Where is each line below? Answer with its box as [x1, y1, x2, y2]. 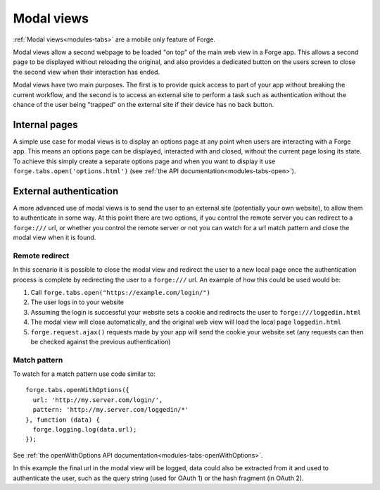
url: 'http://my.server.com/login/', [32, 396, 163, 404]
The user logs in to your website [30, 298, 125, 306]
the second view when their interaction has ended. [13, 68, 160, 76]
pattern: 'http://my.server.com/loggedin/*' [32, 406, 189, 414]
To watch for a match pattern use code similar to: [13, 370, 156, 378]
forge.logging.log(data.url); [32, 426, 137, 434]
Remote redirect [13, 251, 70, 260]
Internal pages [13, 118, 78, 130]
